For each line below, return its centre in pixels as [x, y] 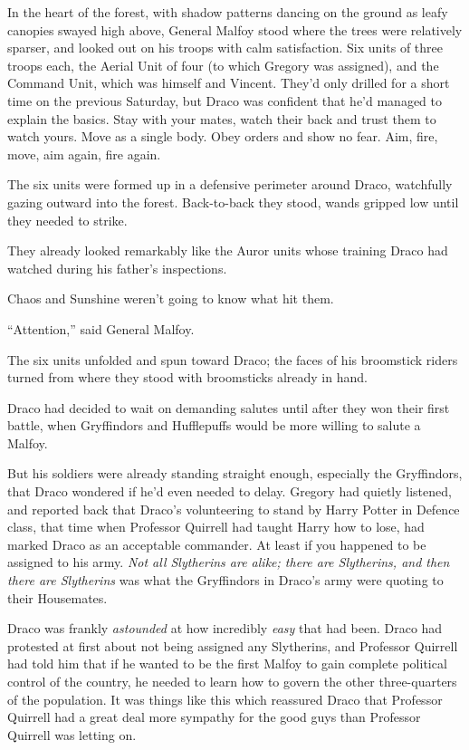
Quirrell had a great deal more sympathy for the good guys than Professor [214, 717]
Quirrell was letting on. [72, 734]
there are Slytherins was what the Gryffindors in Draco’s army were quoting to [225, 580]
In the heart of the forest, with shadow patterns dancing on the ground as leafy [228, 12]
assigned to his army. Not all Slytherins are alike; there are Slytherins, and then [229, 562]
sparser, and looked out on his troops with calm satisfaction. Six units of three [225, 48]
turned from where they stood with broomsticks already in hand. [187, 377]
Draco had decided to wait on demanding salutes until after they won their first [229, 407]
